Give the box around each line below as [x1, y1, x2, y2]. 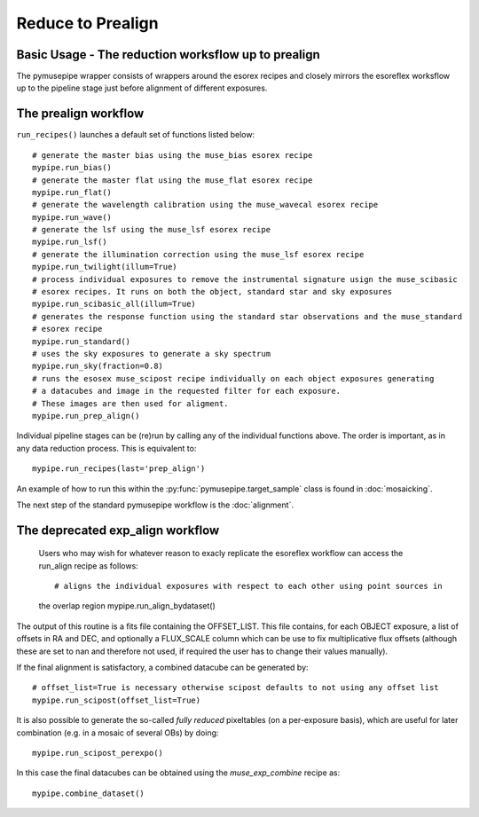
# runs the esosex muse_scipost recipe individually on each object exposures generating [32, 373, 435, 383]
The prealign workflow [16, 106, 145, 122]
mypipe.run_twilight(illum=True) [32, 262, 177, 272]
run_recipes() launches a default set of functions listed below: [16, 130, 255, 140]
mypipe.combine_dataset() [32, 788, 145, 798]
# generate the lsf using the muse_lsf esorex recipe [32, 224, 271, 235]
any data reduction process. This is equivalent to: [16, 443, 197, 453]
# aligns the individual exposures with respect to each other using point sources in [54, 581, 443, 592]
